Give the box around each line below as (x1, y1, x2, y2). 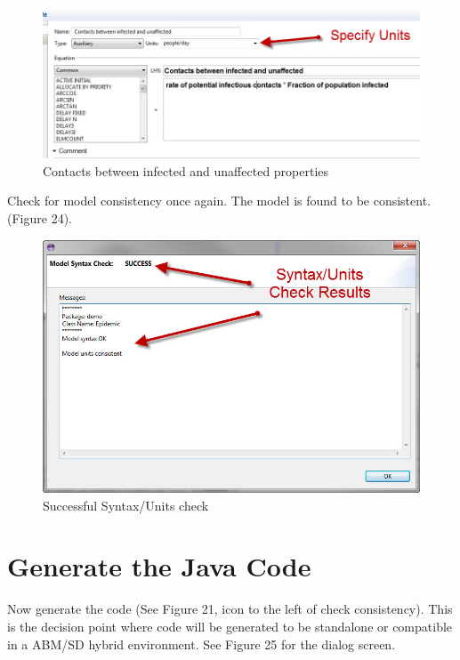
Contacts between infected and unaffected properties (43, 161, 329, 180)
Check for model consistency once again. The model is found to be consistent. (7, 191, 431, 210)
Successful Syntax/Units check (43, 495, 209, 514)
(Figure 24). (7, 208, 72, 227)
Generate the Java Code (7, 548, 311, 584)
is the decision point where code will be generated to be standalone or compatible (7, 616, 453, 635)
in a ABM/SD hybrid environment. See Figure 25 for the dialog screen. (7, 634, 396, 653)
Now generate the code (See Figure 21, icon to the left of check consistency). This (7, 600, 453, 618)
